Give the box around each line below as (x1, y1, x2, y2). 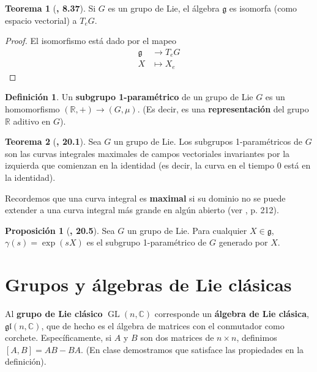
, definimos (236, 331, 277, 344)
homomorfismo (5, 102, 60, 115)
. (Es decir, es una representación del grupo (137, 102, 309, 115)
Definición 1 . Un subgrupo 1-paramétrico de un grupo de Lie (5, 90, 253, 103)
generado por (218, 236, 268, 249)
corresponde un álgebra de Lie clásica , (154, 307, 309, 319)
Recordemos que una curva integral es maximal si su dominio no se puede (5, 191, 286, 204)
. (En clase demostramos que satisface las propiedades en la (81, 343, 304, 356)
